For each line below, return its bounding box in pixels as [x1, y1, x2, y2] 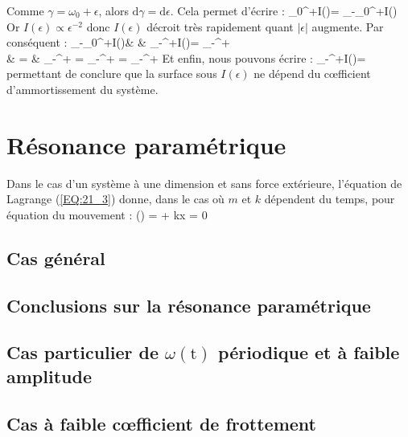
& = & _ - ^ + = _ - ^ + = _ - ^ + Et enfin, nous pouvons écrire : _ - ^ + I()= [6, 49, 366, 66]
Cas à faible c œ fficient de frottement [6, 410, 316, 435]
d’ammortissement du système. [6, 80, 159, 97]
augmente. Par [311, 18, 384, 35]
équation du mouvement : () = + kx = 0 [6, 206, 208, 223]
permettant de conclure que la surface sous [6, 65, 217, 82]
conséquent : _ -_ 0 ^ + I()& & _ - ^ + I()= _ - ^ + [6, 34, 230, 51]
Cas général [6, 245, 105, 270]
